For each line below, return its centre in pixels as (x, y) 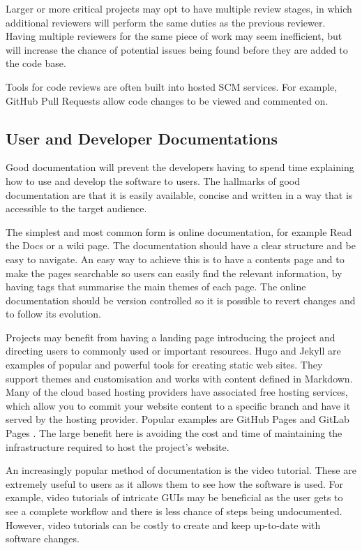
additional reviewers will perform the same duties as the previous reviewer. (166, 22)
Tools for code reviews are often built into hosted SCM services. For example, (172, 86)
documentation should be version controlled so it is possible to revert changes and (181, 300)
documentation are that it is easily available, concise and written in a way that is (179, 194)
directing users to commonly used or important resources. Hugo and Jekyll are (173, 351)
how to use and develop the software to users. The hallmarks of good (153, 180)
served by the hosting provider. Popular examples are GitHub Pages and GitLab (178, 419)
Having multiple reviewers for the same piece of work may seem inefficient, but (174, 36)
